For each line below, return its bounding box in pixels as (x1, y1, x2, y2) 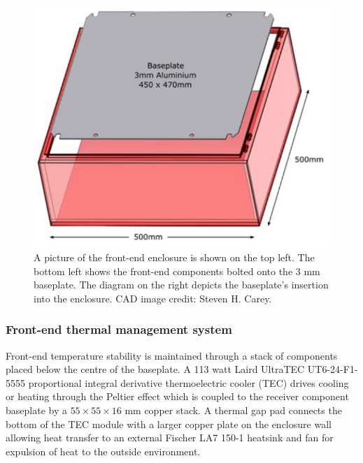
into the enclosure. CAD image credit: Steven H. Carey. (34, 291, 272, 305)
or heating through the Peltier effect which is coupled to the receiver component (6, 389, 349, 404)
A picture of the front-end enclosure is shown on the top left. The (34, 249, 315, 264)
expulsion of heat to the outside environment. (6, 443, 201, 458)
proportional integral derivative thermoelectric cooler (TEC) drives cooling (28, 375, 349, 390)
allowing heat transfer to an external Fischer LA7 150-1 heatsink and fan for (6, 430, 334, 445)
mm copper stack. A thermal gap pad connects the (124, 402, 342, 417)
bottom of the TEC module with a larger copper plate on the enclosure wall (6, 416, 332, 431)
